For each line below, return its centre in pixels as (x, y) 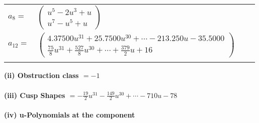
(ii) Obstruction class (41, 75)
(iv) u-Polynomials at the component (70, 115)
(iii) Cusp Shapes (35, 95)
